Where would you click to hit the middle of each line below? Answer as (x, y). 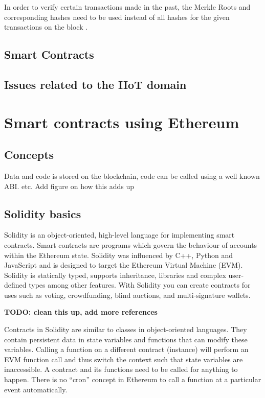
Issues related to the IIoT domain (95, 84)
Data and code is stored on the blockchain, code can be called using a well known (132, 175)
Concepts (29, 155)
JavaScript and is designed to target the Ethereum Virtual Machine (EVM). (124, 265)
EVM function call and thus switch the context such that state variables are (124, 359)
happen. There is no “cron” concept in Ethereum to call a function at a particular (133, 379)
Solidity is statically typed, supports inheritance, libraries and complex (115, 275)
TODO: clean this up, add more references (81, 312)
